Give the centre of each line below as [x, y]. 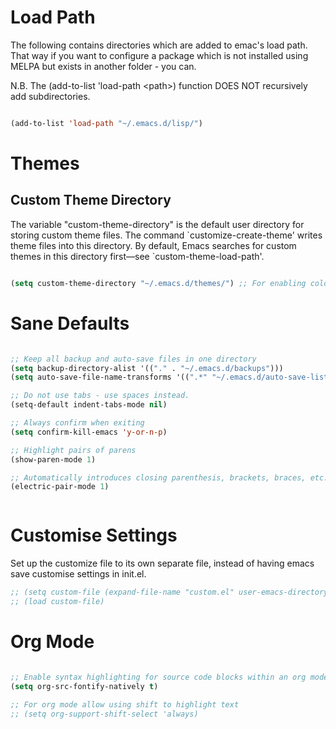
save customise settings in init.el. [78, 574]
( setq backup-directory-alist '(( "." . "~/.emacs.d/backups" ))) [147, 368]
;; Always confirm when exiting [77, 423]
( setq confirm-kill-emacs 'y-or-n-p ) [89, 432]
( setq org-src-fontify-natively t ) [84, 686]
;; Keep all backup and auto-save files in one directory [133, 359]
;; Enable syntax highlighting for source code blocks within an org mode [169, 677]
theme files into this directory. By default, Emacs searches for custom [153, 245]
